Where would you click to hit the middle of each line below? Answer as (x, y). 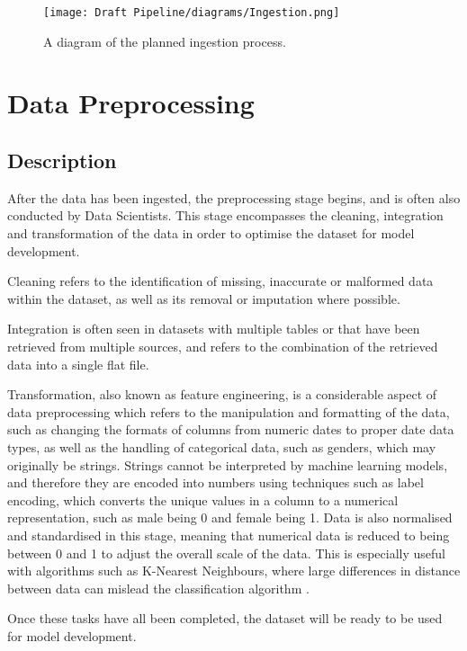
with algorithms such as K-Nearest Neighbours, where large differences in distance (234, 571)
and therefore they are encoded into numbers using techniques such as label (216, 482)
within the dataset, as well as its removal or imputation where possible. (204, 298)
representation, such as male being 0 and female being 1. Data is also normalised (230, 517)
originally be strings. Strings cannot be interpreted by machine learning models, (228, 464)
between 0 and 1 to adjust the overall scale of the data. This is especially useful (226, 553)
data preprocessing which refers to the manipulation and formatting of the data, (229, 411)
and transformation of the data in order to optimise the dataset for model (211, 233)
